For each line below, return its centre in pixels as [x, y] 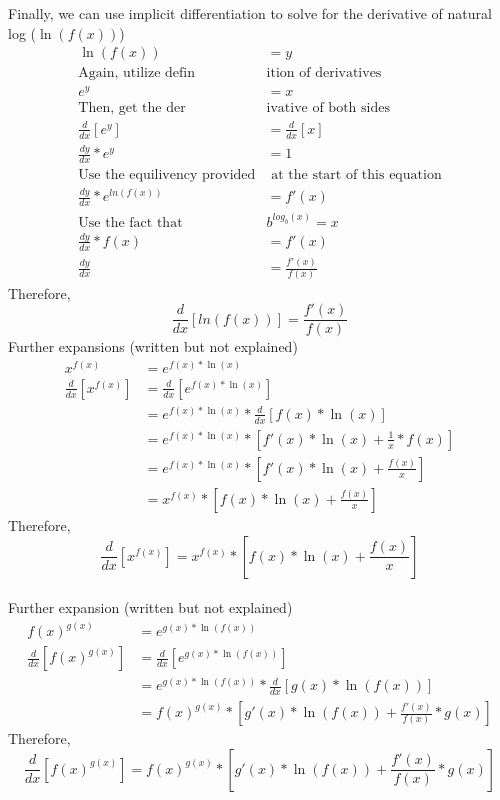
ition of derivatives [324, 73]
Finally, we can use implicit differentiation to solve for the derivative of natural [250, 13]
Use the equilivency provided [167, 174]
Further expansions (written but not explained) [153, 346]
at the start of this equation [356, 174]
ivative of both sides [328, 108]
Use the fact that [130, 222]
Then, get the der [132, 108]
